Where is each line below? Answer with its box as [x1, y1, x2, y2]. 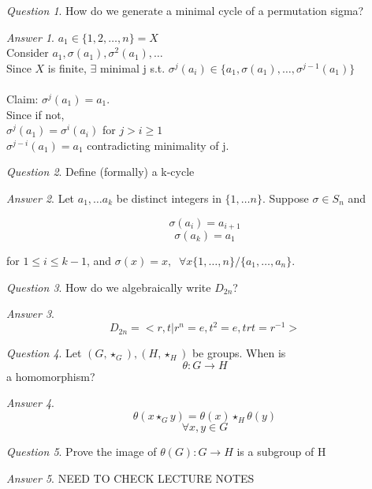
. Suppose [262, 189, 309, 206]
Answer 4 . [6, 394, 54, 411]
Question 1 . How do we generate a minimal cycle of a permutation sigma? [6, 2, 364, 18]
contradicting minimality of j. [87, 136, 229, 153]
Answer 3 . [6, 305, 54, 322]
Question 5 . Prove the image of [6, 443, 157, 460]
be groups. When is [192, 345, 286, 361]
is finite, [47, 59, 87, 76]
